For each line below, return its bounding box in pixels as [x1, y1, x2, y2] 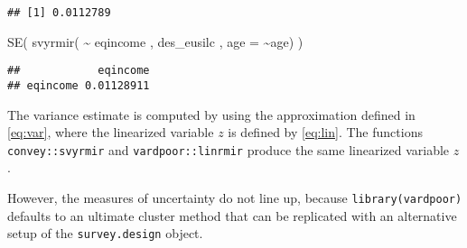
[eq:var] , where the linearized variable [7, 123, 214, 142]
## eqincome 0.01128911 [7, 78, 150, 92]
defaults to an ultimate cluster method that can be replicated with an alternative [7, 206, 457, 225]
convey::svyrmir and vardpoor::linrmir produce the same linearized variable [7, 140, 450, 159]
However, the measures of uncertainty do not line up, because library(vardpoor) [7, 188, 462, 207]
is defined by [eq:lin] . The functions [228, 123, 423, 142]
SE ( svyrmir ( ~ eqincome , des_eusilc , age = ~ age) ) [7, 32, 304, 51]
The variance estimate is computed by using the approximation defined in [7, 105, 416, 124]
